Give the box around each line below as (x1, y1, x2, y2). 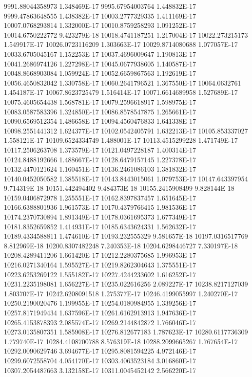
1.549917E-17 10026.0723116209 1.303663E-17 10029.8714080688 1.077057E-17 (4, 39, 238, 49)
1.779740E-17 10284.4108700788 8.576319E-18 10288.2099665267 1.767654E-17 (4, 336, 238, 346)
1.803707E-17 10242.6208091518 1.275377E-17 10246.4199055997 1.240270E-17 (4, 288, 238, 298)
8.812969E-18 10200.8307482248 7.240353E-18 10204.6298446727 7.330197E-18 (4, 240, 238, 250)
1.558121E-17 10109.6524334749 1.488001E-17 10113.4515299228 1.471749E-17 (4, 135, 238, 145)
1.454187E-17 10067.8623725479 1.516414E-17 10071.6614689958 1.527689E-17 (4, 87, 238, 97)
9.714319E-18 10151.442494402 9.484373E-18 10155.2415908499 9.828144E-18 (4, 183, 234, 193)
